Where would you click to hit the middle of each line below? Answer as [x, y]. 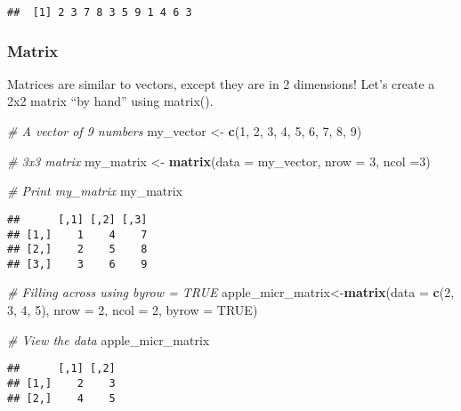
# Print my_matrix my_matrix [95, 191]
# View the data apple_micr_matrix [109, 339]
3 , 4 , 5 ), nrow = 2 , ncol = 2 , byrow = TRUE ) [133, 310]
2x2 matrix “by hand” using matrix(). [110, 101]
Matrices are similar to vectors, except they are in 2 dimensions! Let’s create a [221, 83]
